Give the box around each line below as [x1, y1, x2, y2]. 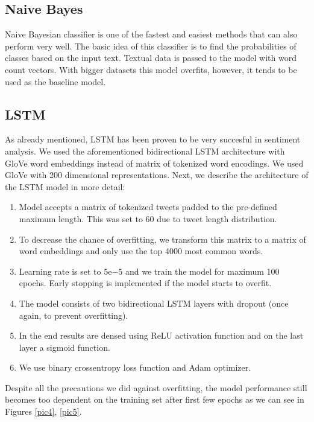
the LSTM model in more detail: [5, 180, 125, 193]
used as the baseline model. [5, 75, 106, 88]
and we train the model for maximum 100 [125, 264, 280, 277]
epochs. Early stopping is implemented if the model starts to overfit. [19, 277, 272, 289]
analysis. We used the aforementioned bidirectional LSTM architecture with [5, 144, 285, 157]
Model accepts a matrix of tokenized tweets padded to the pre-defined [19, 200, 277, 213]
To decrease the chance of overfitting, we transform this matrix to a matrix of [19, 232, 306, 245]
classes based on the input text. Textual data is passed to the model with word [5, 51, 297, 64]
